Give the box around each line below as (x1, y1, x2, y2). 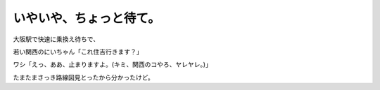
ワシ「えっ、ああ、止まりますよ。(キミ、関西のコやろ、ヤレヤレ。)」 (13, 60, 213, 69)
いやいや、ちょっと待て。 (13, 10, 161, 26)
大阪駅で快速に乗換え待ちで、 (13, 35, 100, 43)
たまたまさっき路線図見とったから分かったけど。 (13, 73, 155, 82)
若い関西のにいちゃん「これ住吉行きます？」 (13, 47, 143, 56)
